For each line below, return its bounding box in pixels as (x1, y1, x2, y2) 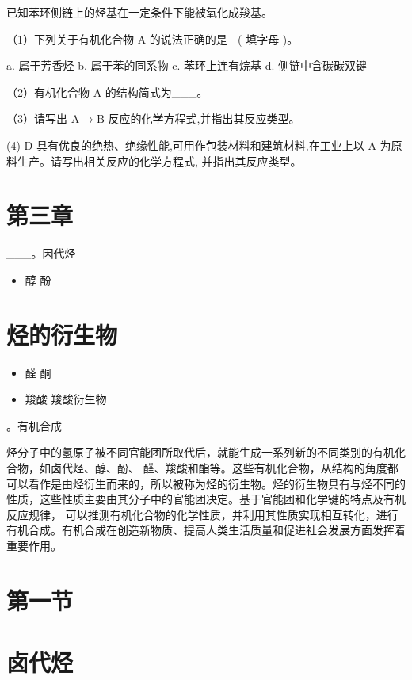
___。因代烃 (6, 245, 76, 262)
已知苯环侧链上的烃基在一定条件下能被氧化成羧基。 (6, 4, 273, 20)
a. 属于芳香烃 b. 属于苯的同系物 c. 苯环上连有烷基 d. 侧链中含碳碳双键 (6, 57, 367, 74)
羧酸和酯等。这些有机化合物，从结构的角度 (165, 459, 387, 476)
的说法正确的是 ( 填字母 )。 (149, 30, 299, 47)
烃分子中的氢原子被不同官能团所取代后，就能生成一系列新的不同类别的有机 (6, 444, 395, 460)
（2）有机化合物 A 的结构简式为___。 (6, 83, 208, 100)
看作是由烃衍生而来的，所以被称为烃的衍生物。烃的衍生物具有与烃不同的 (28, 475, 406, 491)
